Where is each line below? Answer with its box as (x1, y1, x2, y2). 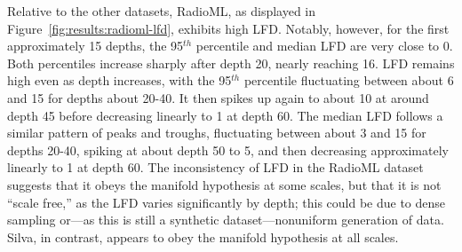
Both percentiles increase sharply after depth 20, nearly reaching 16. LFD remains (7, 53, 455, 72)
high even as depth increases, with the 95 (7, 71, 232, 90)
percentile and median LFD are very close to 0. (195, 36, 453, 55)
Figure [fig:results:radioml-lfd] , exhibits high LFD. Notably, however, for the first (7, 19, 450, 37)
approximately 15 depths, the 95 (7, 36, 184, 55)
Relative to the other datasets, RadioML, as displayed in (7, 2, 316, 20)
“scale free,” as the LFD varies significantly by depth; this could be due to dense (7, 193, 446, 211)
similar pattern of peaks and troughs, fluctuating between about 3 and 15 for (7, 123, 426, 142)
